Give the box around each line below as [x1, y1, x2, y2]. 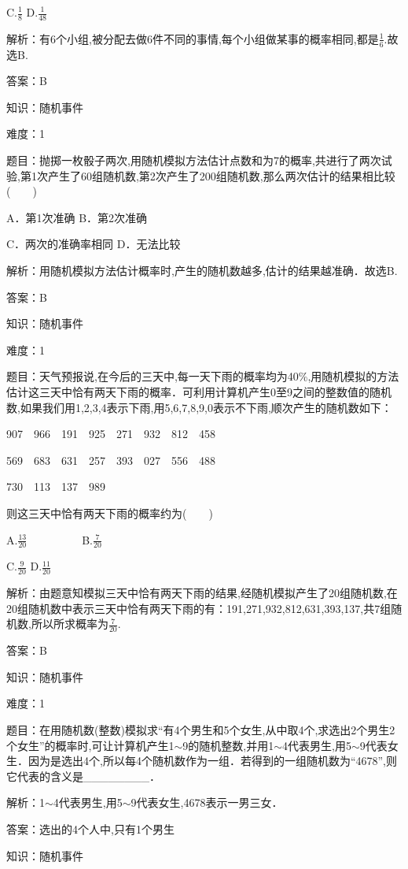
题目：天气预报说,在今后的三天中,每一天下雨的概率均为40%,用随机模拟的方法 [6, 368, 399, 384]
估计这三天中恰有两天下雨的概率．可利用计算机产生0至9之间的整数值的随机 [6, 383, 391, 399]
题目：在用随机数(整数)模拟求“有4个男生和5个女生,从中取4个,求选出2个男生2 [6, 721, 395, 737]
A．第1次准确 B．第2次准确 [6, 209, 148, 225]
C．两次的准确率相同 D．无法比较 [6, 236, 181, 252]
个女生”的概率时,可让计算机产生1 [6, 737, 175, 753]
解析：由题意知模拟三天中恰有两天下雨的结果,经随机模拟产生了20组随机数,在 [6, 585, 398, 601]
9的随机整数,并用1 [182, 737, 274, 753]
